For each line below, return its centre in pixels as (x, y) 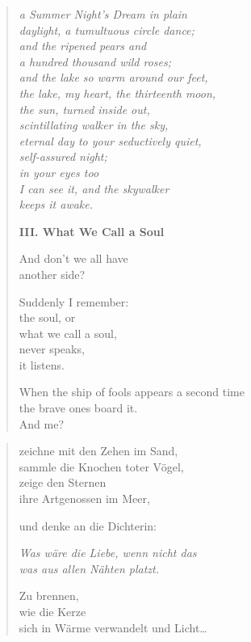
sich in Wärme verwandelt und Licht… (113, 627)
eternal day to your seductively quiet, (110, 140)
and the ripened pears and (83, 46)
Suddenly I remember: (74, 301)
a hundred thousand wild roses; (95, 61)
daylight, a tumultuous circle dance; (107, 30)
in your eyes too (59, 172)
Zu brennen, (49, 596)
